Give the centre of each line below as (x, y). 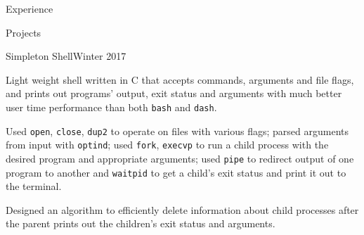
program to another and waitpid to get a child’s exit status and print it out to (176, 172)
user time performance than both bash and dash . (111, 107)
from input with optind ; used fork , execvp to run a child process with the (167, 145)
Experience (30, 8)
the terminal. (34, 186)
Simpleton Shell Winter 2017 (66, 56)
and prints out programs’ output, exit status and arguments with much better (174, 93)
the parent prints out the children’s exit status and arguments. (141, 223)
